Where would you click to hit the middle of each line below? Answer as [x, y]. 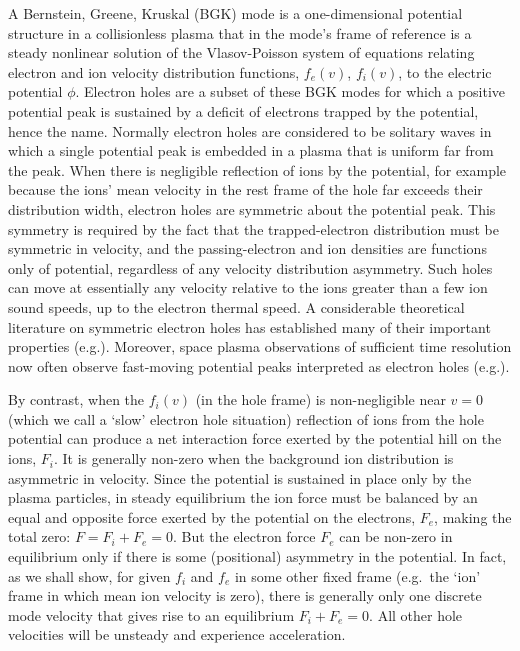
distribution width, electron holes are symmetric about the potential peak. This [252, 208]
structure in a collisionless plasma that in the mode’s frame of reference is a [240, 32]
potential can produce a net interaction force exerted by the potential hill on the [255, 438]
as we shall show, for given [89, 575]
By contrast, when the [76, 399]
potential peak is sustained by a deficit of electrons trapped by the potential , [243, 110]
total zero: [39, 536]
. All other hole [416, 614]
